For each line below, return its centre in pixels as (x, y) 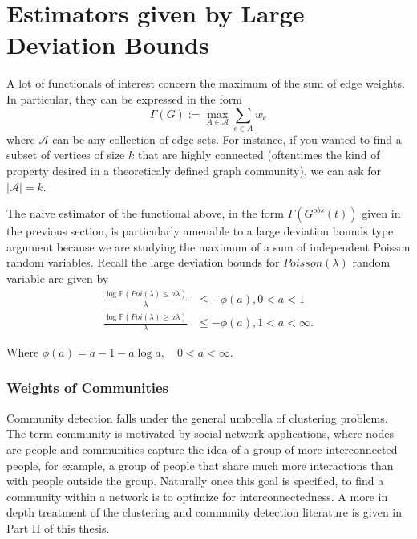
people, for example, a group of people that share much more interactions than (200, 465)
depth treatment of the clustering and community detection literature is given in (204, 512)
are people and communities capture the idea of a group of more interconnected (202, 449)
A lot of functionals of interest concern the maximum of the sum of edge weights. (206, 83)
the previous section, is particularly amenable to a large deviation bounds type (200, 231)
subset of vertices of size (66, 155)
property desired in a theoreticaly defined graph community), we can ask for (194, 171)
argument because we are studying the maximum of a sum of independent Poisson (208, 246)
